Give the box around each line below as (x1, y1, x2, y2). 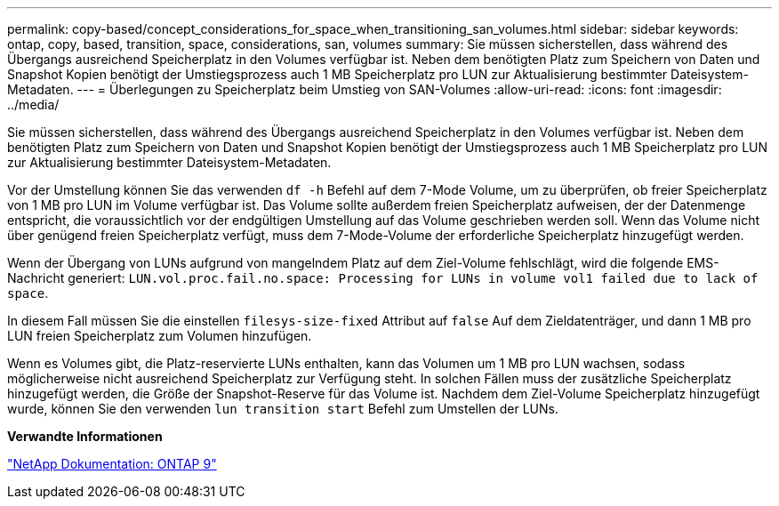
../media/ (7, 97, 60, 112)
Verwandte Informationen (7, 429, 163, 444)
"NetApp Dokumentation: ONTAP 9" (7, 456, 217, 471)
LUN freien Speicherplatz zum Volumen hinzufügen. (7, 328, 312, 343)
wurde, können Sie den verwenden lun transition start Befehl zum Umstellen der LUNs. (7, 401, 558, 416)
